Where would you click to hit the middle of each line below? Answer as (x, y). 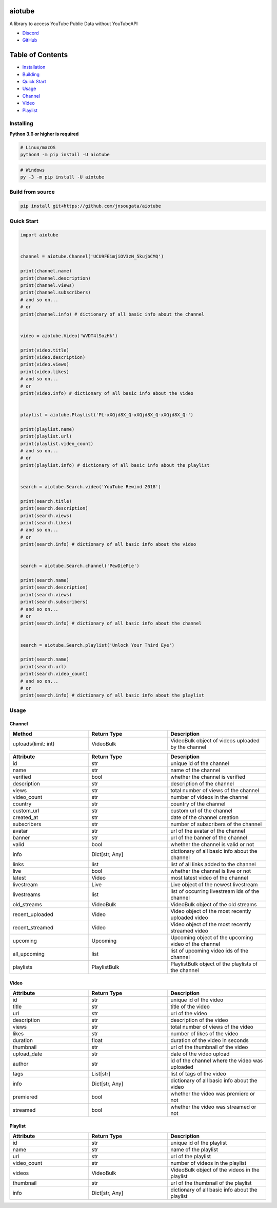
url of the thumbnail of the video (209, 1047)
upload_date (27, 1054)
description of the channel (202, 783)
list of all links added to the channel (213, 864)
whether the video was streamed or (213, 1107)
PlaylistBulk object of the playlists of (214, 964)
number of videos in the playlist (208, 1163)
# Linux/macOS (38, 147)
